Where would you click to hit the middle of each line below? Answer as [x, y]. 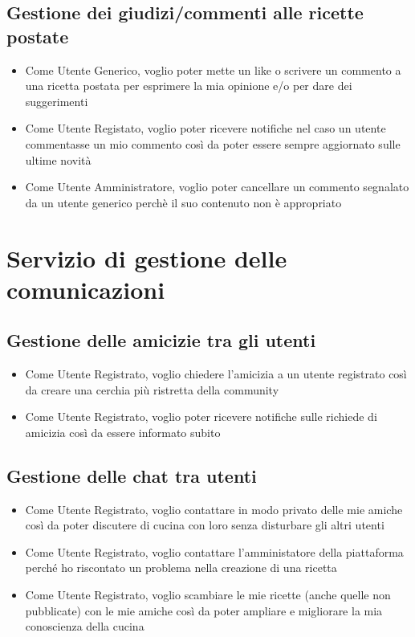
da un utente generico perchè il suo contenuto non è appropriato [183, 202]
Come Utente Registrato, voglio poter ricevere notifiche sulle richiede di [201, 416]
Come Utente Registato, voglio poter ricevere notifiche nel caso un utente [205, 128]
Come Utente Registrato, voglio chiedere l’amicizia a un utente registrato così [216, 374]
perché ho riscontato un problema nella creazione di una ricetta [181, 568]
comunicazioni [86, 289]
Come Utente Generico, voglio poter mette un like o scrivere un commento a [213, 69]
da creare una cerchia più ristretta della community [152, 389]
